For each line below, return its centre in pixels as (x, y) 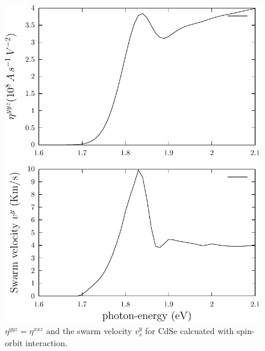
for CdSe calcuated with (189, 331)
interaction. (46, 342)
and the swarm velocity (89, 331)
